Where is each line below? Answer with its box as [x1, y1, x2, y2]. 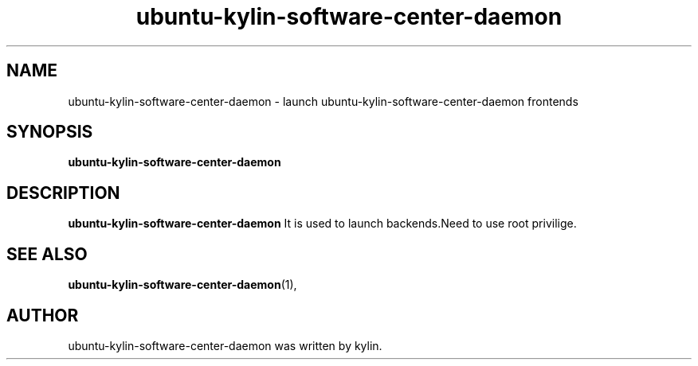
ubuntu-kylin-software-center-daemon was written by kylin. [68, 338, 382, 352]
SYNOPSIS [6, 122, 93, 142]
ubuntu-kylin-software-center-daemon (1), [68, 278, 297, 292]
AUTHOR [6, 305, 79, 325]
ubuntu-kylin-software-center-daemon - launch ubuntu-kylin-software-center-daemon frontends [68, 94, 578, 108]
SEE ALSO [6, 243, 88, 264]
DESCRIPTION [6, 182, 120, 203]
